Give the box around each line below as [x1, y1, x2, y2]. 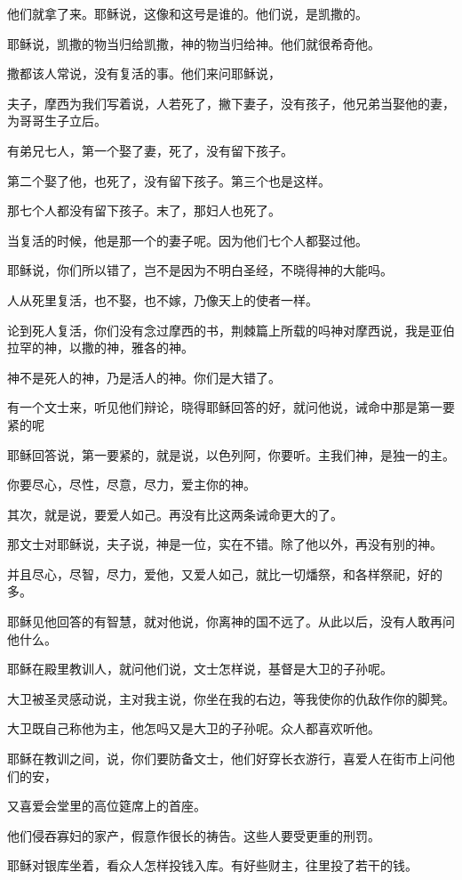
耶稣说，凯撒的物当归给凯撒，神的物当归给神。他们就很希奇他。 [7, 34, 380, 52]
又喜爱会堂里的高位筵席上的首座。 [7, 796, 206, 815]
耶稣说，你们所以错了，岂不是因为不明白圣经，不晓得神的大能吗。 [7, 261, 393, 279]
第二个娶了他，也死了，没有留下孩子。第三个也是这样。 [7, 171, 331, 190]
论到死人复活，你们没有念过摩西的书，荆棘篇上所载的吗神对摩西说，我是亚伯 [7, 320, 455, 339]
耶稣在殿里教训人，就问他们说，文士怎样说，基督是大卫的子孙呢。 [7, 659, 393, 678]
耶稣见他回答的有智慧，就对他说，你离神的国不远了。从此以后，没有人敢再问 [7, 612, 455, 631]
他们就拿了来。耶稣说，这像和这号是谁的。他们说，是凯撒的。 [7, 4, 368, 22]
